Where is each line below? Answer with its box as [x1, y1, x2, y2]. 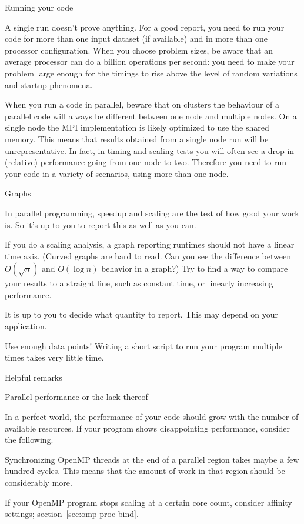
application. [5, 320, 47, 332]
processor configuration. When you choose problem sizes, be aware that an [5, 44, 273, 56]
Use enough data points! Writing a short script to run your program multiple [5, 339, 282, 352]
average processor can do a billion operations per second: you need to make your [5, 55, 295, 68]
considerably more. [5, 476, 72, 488]
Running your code [5, 1, 74, 13]
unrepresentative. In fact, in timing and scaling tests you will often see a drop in [5, 144, 295, 156]
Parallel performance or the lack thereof [5, 391, 148, 403]
